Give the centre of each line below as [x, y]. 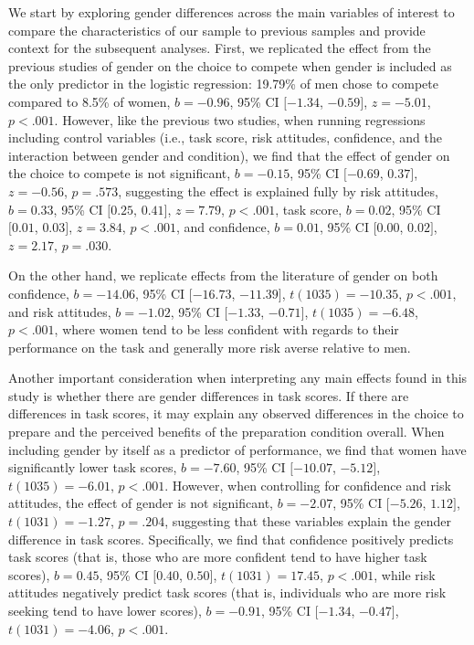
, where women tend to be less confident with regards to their [226, 329]
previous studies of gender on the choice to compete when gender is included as [230, 65]
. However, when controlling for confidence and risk [308, 485]
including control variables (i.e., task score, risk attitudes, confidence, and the [226, 137]
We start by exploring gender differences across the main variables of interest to [232, 12]
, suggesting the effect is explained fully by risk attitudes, [278, 190]
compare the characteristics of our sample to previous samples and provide [217, 30]
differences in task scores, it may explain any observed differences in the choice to [236, 413]
